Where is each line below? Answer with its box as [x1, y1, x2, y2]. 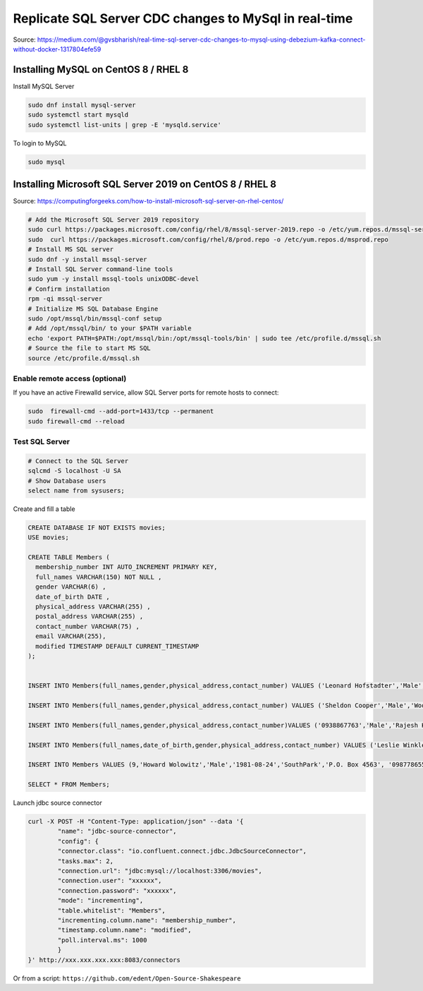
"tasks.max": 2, [57, 857, 114, 865]
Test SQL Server [13, 437, 70, 446]
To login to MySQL [13, 138, 67, 148]
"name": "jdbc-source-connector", [57, 827, 177, 836]
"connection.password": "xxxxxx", [57, 887, 177, 894]
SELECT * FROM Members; [27, 781, 111, 788]
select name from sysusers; [27, 486, 125, 494]
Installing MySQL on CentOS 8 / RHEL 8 [13, 64, 189, 76]
